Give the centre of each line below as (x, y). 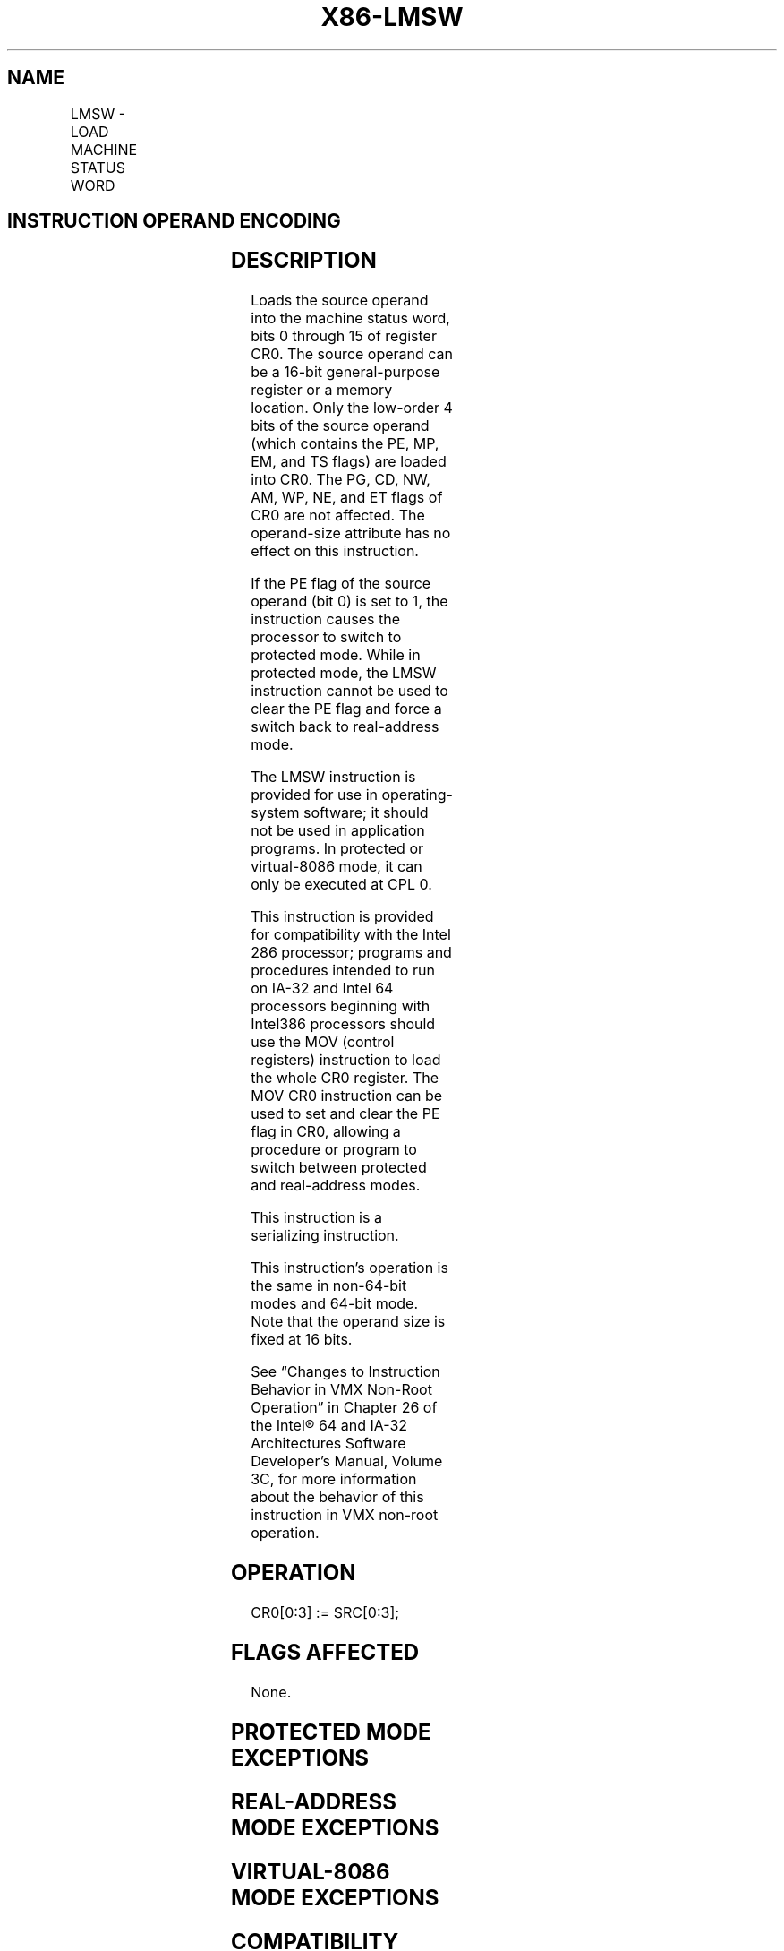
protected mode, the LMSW (344, 673)
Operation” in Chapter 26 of (344, 1408)
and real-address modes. (336, 1186)
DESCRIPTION (303, 261)
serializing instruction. (325, 1236)
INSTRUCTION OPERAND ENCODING (174, 221)
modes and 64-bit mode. (334, 1304)
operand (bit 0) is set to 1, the (349, 602)
